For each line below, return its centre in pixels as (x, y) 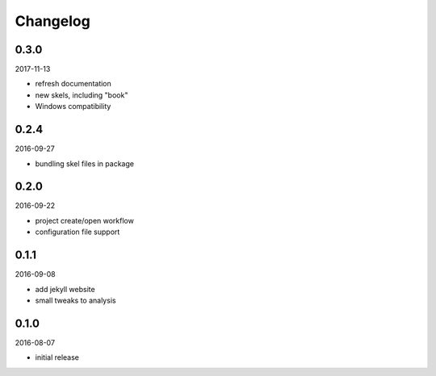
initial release (57, 357)
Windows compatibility (73, 107)
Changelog (52, 21)
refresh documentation (73, 84)
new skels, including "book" (82, 95)
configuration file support (78, 232)
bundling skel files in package (85, 163)
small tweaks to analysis (75, 300)
